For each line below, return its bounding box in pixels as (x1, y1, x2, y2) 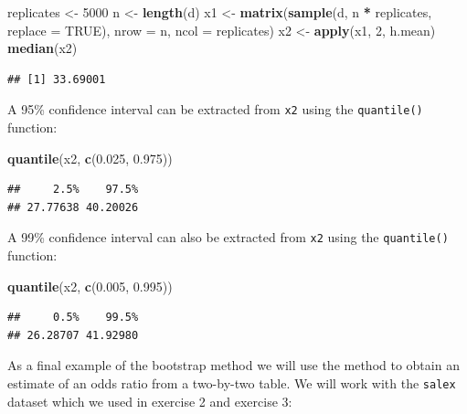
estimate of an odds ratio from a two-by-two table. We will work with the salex (7, 374, 456, 393)
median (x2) (7, 38, 78, 58)
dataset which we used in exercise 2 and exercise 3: (7, 391, 292, 410)
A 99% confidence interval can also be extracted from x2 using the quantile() (7, 228, 449, 247)
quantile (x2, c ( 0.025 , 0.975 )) (7, 148, 173, 167)
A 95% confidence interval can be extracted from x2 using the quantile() (7, 100, 423, 119)
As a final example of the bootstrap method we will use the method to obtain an (7, 356, 460, 375)
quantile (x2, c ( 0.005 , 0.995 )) (7, 276, 173, 295)
